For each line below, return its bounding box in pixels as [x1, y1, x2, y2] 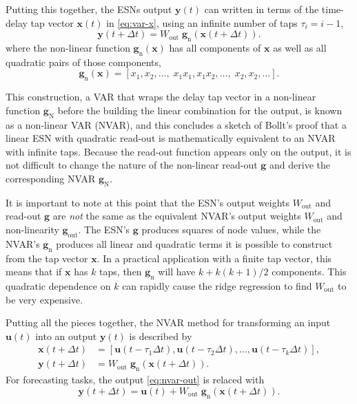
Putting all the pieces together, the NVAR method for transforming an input [6, 315, 331, 330]
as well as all [273, 40, 327, 54]
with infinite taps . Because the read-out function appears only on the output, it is [6, 144, 351, 158]
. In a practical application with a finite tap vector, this [96, 251, 332, 265]
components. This [272, 264, 347, 279]
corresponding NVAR [6, 171, 96, 185]
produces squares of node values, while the [141, 222, 321, 236]
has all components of [169, 40, 261, 54]
